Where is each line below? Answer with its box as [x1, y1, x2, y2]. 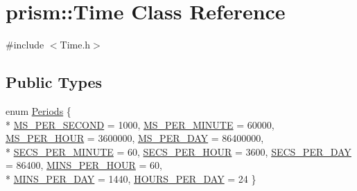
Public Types [6, 71, 103, 93]
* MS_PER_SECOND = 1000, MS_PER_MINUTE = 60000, [6, 117, 275, 131]
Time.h [60, 37, 91, 52]
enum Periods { [6, 103, 71, 118]
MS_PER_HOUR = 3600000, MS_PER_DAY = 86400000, [6, 131, 264, 145]
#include [6, 37, 44, 52]
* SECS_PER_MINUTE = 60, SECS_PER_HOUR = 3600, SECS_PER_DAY [6, 144, 351, 158]
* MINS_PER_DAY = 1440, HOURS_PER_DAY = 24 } [6, 171, 256, 185]
